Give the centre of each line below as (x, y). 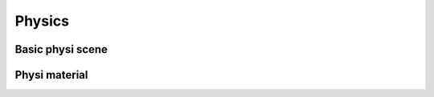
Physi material (51, 75)
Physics (42, 21)
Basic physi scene (61, 49)
